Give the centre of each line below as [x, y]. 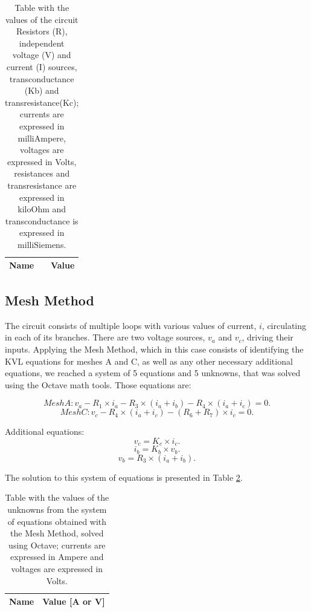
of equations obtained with [57, 521]
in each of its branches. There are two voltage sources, [105, 337]
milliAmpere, [42, 138]
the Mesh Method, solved [57, 533]
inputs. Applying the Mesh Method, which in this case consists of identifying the [154, 349]
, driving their [268, 337]
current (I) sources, [42, 66]
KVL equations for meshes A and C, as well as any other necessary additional [149, 361]
